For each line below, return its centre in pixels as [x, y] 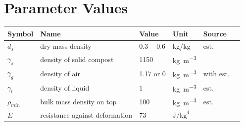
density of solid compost [77, 59]
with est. [216, 73]
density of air [60, 73]
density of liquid [65, 87]
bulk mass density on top [78, 102]
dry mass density [66, 46]
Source [215, 33]
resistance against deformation [86, 114]
